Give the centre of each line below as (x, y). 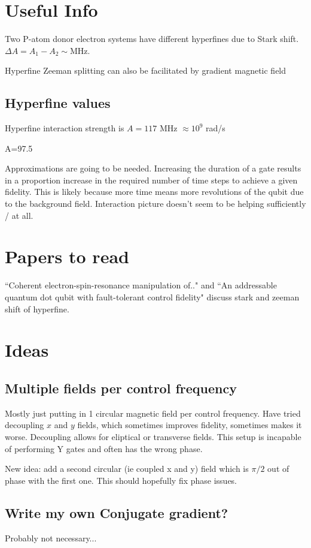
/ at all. (19, 215)
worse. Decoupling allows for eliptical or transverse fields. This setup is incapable (153, 436)
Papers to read (67, 256)
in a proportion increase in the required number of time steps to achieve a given (151, 180)
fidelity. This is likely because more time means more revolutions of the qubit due (154, 192)
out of (278, 469)
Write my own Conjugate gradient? (117, 512)
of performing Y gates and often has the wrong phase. (104, 448)
